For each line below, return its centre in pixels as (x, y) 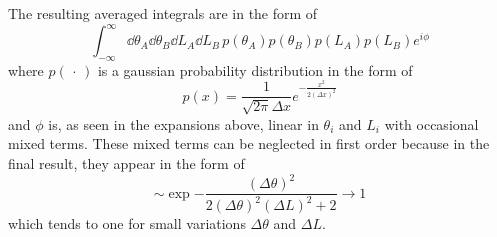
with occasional (431, 123)
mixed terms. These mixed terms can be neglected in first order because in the (249, 143)
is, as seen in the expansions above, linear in (183, 123)
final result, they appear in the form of (126, 162)
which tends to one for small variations (127, 223)
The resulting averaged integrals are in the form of (163, 13)
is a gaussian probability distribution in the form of (255, 69)
